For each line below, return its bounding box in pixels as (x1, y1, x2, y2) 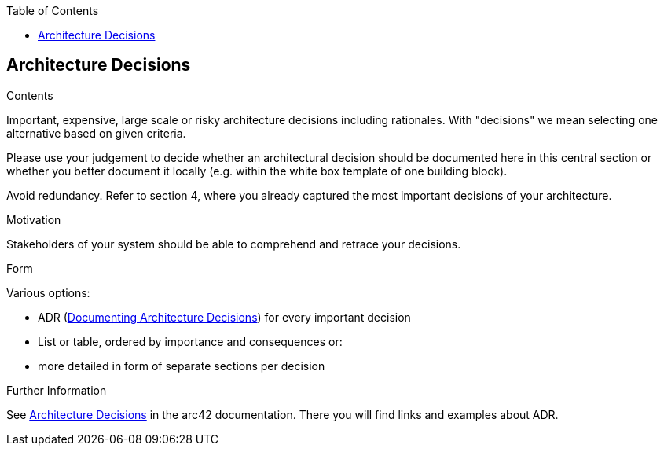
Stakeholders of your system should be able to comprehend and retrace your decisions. (6, 237, 461, 251)
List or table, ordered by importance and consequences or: (38, 334, 343, 348)
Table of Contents (6, 4, 99, 17)
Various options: (6, 285, 90, 299)
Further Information (6, 383, 107, 397)
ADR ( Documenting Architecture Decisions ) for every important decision (38, 310, 411, 324)
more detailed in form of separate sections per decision (38, 358, 325, 373)
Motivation (6, 212, 61, 226)
